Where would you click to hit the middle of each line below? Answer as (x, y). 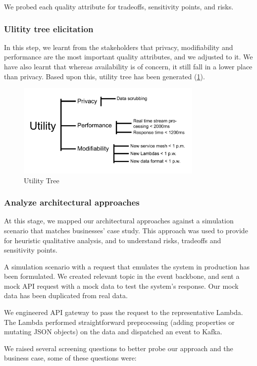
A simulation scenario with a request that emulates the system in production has (127, 266)
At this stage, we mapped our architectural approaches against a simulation (119, 221)
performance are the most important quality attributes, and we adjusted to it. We (128, 57)
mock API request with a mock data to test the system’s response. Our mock (121, 286)
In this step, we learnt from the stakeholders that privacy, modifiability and (119, 47)
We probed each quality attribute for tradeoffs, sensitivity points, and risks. (119, 6)
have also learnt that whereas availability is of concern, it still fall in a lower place (128, 66)
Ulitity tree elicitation (49, 28)
